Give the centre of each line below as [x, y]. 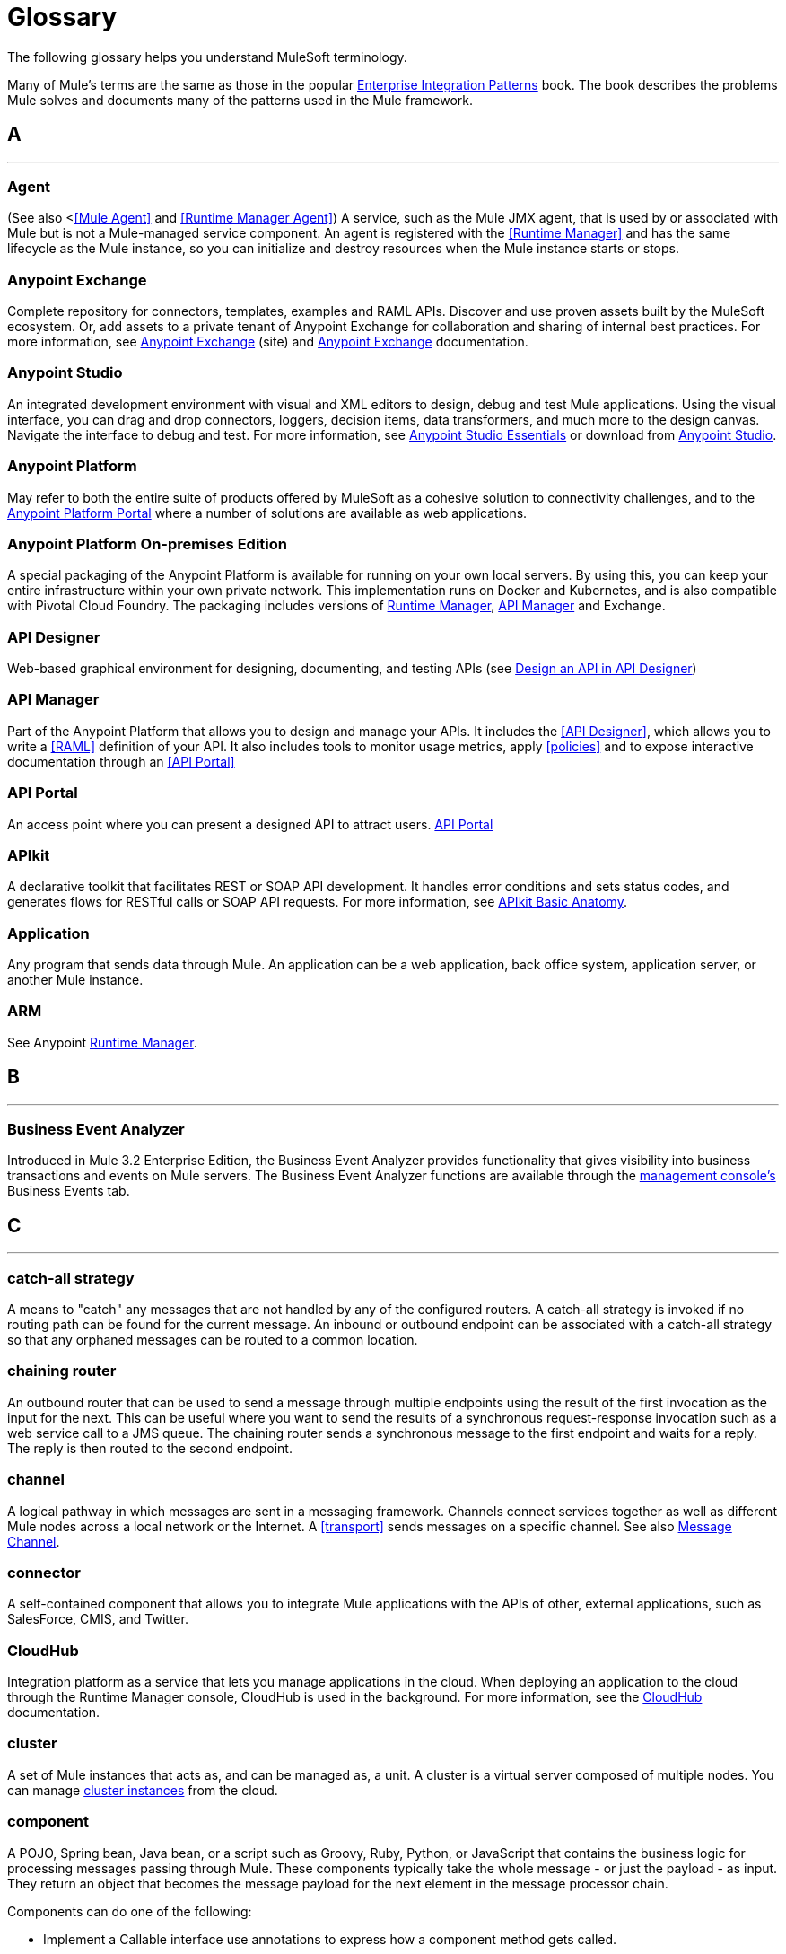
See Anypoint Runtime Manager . [102, 1042]
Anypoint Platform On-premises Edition [147, 543]
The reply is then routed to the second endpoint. [150, 1448]
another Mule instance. [75, 980]
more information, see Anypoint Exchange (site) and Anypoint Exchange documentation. [268, 342]
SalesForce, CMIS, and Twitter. [98, 1619]
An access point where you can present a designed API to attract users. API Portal [250, 824]
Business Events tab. [69, 1191]
